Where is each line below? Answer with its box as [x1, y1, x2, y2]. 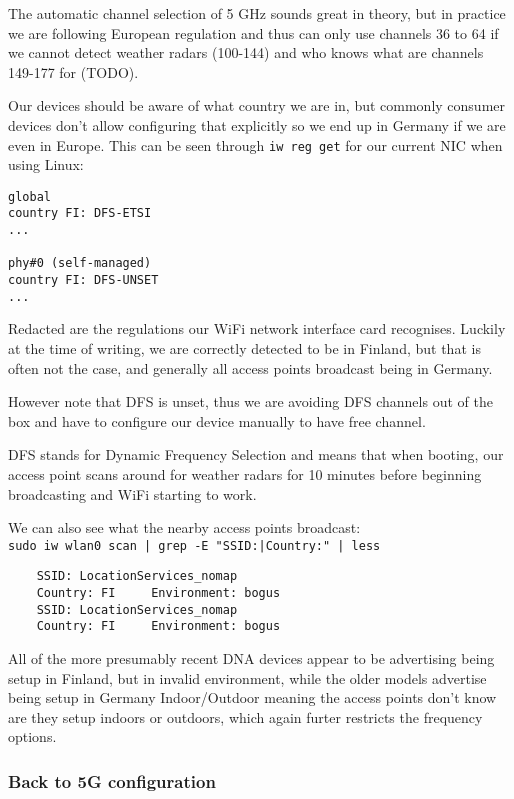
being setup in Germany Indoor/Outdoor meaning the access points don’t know [8, 687, 497, 708]
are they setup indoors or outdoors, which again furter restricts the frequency [8, 706, 483, 727]
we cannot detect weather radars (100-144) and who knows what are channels [8, 42, 484, 63]
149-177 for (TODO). [8, 61, 139, 82]
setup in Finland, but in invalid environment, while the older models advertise [8, 667, 487, 688]
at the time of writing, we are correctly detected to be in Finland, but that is [8, 338, 481, 358]
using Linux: [8, 154, 84, 175]
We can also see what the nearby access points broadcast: [8, 517, 361, 538]
